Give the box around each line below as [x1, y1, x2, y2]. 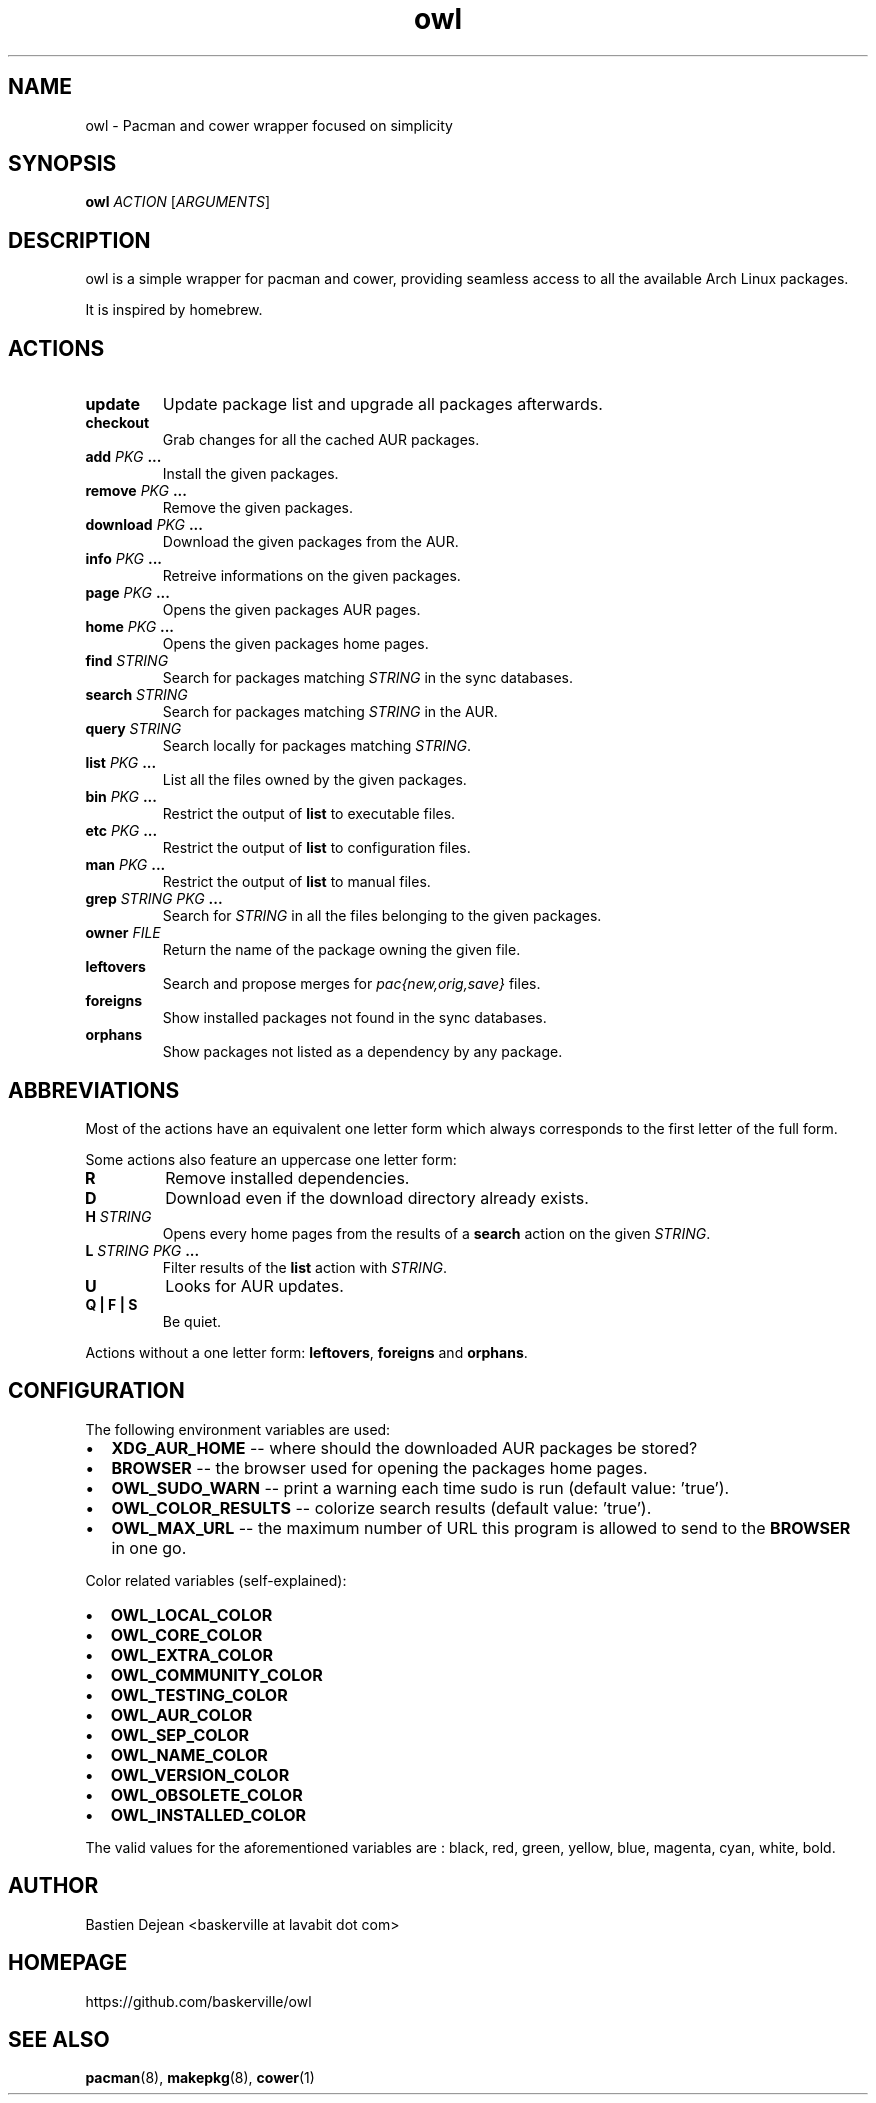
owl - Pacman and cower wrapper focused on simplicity [85, 116, 453, 134]
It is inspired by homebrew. [85, 301, 263, 319]
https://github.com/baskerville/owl [85, 1992, 312, 2010]
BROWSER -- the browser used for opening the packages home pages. [111, 1457, 648, 1478]
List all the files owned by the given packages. [162, 771, 467, 789]
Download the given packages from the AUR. [162, 533, 459, 551]
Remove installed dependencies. [165, 1167, 410, 1188]
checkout [85, 414, 150, 432]
